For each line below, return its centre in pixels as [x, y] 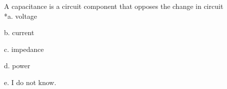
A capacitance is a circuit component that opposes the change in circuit [114, 6]
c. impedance [24, 49]
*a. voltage [21, 16]
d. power [17, 66]
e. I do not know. [30, 82]
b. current [19, 32]
